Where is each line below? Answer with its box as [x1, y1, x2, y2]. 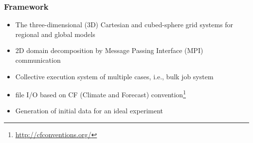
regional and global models [15, 29, 95, 39]
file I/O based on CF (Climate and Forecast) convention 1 [15, 88, 186, 99]
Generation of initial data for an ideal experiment [15, 106, 163, 116]
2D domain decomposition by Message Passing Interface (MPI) [15, 45, 203, 55]
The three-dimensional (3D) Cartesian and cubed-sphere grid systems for [15, 19, 234, 30]
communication [15, 55, 61, 65]
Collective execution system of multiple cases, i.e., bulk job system [15, 71, 214, 81]
